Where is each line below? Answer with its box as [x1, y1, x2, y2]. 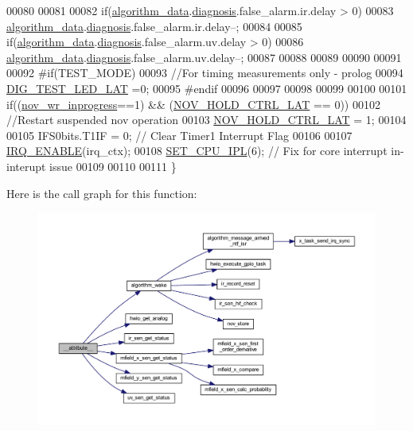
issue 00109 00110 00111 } [49, 157, 177, 174]
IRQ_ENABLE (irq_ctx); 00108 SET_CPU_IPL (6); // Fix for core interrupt [6, 142, 388, 159]
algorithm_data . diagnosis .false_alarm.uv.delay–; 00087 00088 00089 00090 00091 [6, 49, 402, 65]
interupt [6, 157, 46, 174]
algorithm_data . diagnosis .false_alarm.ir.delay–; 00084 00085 [6, 17, 302, 34]
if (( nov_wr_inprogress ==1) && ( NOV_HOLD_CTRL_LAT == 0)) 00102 [6, 95, 380, 112]
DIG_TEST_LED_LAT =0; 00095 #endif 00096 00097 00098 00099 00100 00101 [6, 80, 407, 96]
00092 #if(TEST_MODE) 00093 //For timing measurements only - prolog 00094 [6, 64, 403, 81]
